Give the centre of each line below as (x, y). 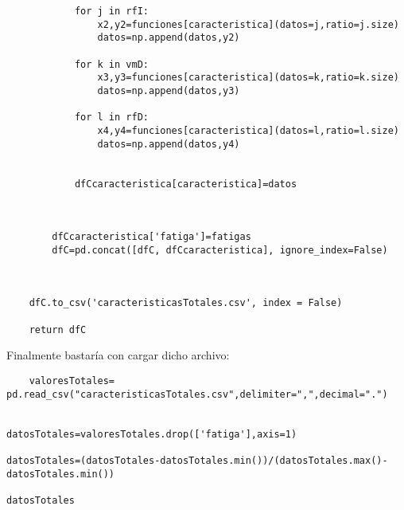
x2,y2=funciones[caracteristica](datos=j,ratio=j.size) (248, 24)
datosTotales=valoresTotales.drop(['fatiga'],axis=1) (152, 434)
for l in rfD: (111, 118)
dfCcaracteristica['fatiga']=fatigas (151, 237)
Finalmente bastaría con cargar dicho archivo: (118, 355)
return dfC (58, 330)
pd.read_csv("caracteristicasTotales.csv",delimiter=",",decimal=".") (197, 394)
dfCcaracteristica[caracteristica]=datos (186, 184)
